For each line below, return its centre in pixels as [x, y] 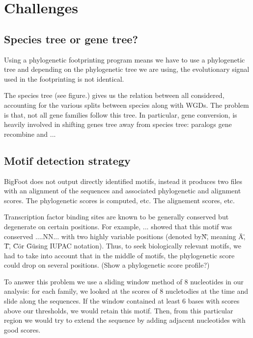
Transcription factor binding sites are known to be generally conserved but [116, 217]
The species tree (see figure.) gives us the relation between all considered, [114, 95]
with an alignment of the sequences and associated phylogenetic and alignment [123, 191]
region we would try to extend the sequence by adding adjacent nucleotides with [125, 320]
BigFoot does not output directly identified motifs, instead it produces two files [123, 181]
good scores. [22, 329]
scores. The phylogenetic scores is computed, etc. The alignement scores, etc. [119, 200]
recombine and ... [30, 134]
